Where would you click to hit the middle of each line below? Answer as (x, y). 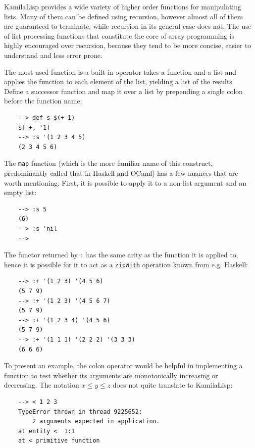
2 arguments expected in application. (96, 422)
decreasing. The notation (42, 385)
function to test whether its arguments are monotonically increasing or (111, 375)
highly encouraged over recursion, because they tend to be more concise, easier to (127, 45)
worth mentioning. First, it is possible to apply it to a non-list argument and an (125, 182)
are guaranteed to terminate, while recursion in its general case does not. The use (128, 26)
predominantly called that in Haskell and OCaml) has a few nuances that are (121, 173)
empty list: (20, 192)
